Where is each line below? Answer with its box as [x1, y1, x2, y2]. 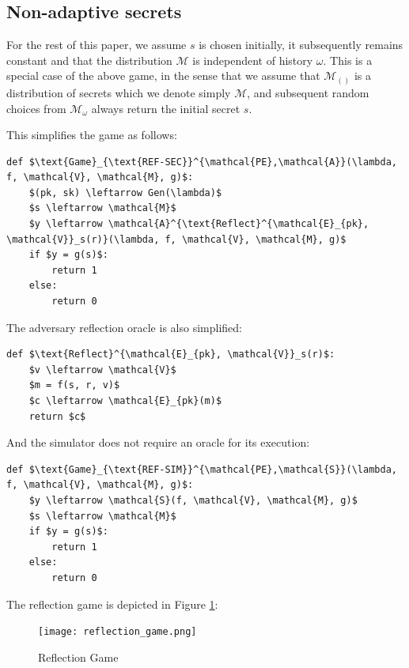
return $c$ [28, 410, 86, 422]
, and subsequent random [247, 84, 369, 100]
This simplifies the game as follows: [6, 126, 177, 143]
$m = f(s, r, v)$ [28, 379, 120, 391]
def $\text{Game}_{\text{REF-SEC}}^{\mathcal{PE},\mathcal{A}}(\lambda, [6, 156, 397, 168]
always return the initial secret [91, 100, 240, 116]
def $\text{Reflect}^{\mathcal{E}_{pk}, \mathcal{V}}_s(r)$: [6, 349, 335, 360]
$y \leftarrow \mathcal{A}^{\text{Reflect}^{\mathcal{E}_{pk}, [28, 218, 369, 230]
